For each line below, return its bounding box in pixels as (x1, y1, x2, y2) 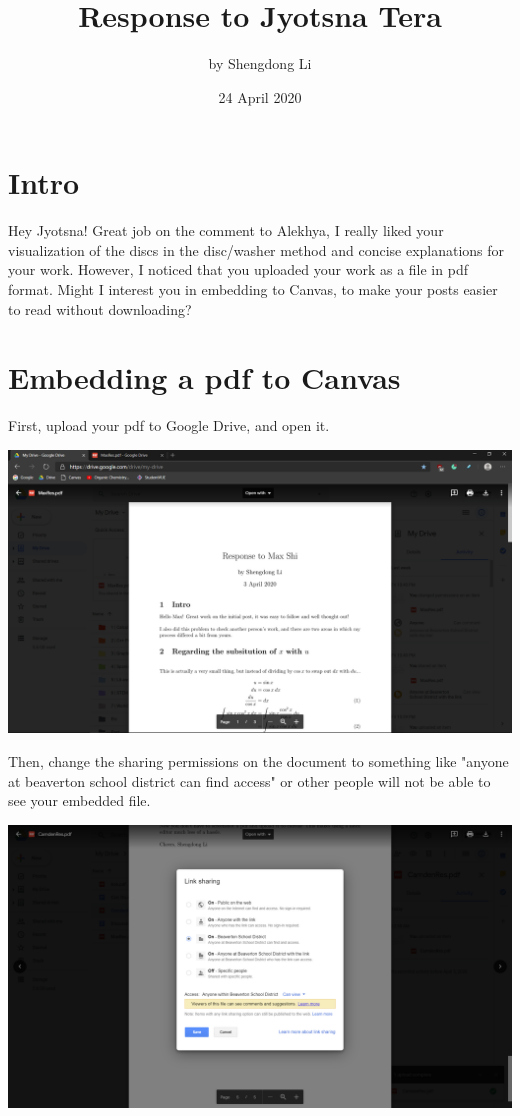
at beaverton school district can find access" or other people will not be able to (8, 770, 491, 791)
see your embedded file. (8, 790, 151, 811)
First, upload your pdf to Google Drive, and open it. (8, 415, 330, 436)
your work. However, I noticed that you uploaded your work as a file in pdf (8, 259, 468, 280)
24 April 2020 (218, 86, 302, 107)
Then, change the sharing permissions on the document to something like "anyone (8, 751, 509, 772)
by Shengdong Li (208, 53, 312, 74)
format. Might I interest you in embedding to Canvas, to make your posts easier (8, 279, 498, 300)
